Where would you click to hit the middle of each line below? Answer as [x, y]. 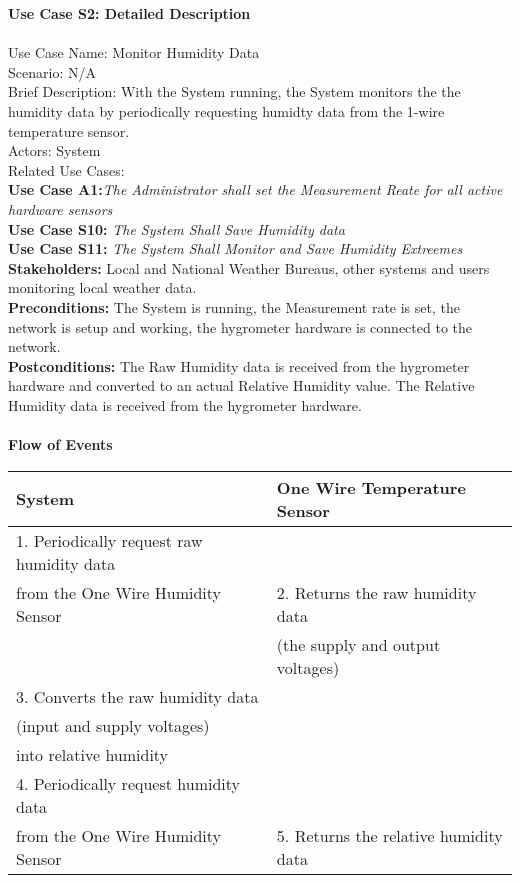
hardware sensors [60, 208]
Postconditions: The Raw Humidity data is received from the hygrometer [239, 365]
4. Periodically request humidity [128, 783]
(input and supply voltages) [113, 725]
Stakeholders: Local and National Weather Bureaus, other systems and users [249, 267]
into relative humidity [92, 754]
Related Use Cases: [66, 169]
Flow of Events [60, 444]
